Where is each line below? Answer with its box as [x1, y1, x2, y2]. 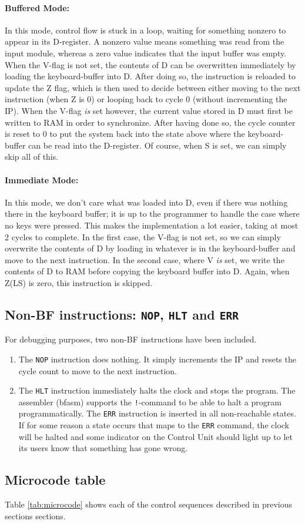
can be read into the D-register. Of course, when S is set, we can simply [28, 139, 287, 151]
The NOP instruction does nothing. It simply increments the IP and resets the [18, 352, 296, 365]
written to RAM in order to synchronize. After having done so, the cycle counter [5, 116, 296, 128]
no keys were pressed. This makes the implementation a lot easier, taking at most [5, 219, 299, 231]
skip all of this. [5, 150, 59, 163]
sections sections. [5, 509, 66, 522]
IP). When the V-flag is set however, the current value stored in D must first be [5, 104, 293, 116]
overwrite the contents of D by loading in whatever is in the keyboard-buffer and [5, 242, 296, 254]
